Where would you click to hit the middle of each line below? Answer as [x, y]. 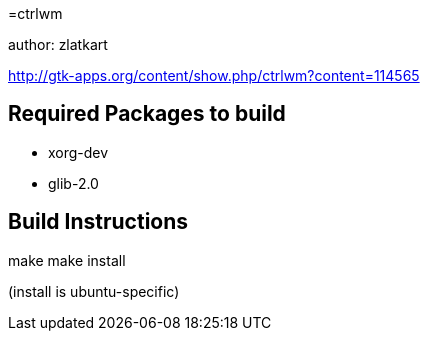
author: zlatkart [58, 44]
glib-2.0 [73, 183]
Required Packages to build [147, 114]
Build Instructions [98, 222]
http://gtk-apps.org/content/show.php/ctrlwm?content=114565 [214, 75]
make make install [67, 260]
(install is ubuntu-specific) [94, 291]
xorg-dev [78, 152]
